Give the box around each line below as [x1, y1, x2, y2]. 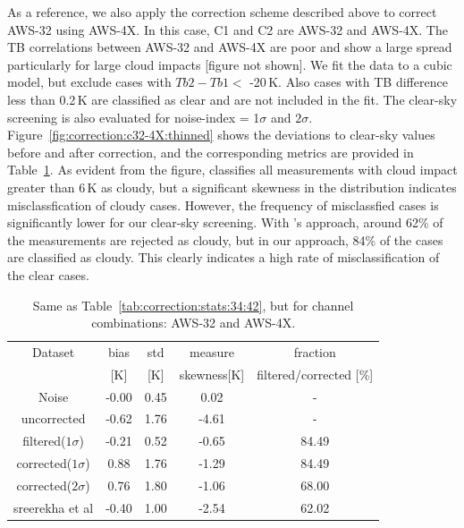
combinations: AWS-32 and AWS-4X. [91, 313, 296, 332]
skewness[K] [179, 364, 245, 383]
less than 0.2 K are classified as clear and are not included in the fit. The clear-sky [7, 89, 458, 108]
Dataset [31, 342, 75, 361]
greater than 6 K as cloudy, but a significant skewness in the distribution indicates [7, 177, 457, 196]
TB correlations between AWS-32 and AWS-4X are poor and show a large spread [7, 38, 452, 56]
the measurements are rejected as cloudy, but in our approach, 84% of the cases [7, 230, 443, 249]
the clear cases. [7, 265, 89, 284]
